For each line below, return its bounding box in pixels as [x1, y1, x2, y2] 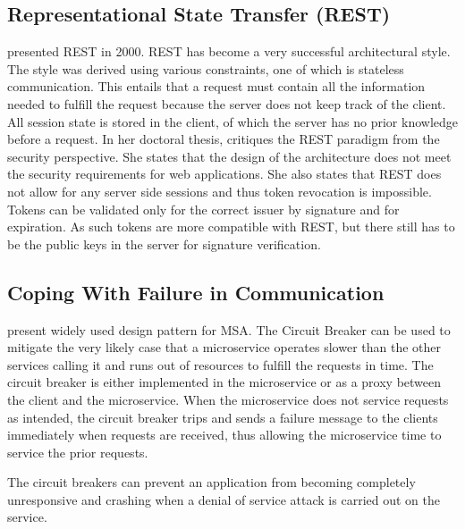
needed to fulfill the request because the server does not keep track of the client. [7, 94, 446, 113]
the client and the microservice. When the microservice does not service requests [7, 390, 449, 408]
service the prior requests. [7, 442, 148, 461]
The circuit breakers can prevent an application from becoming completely [7, 473, 416, 491]
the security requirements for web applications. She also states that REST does [7, 164, 442, 183]
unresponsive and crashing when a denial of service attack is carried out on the [7, 490, 440, 508]
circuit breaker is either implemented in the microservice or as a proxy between [7, 373, 442, 391]
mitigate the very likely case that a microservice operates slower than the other [7, 338, 442, 357]
